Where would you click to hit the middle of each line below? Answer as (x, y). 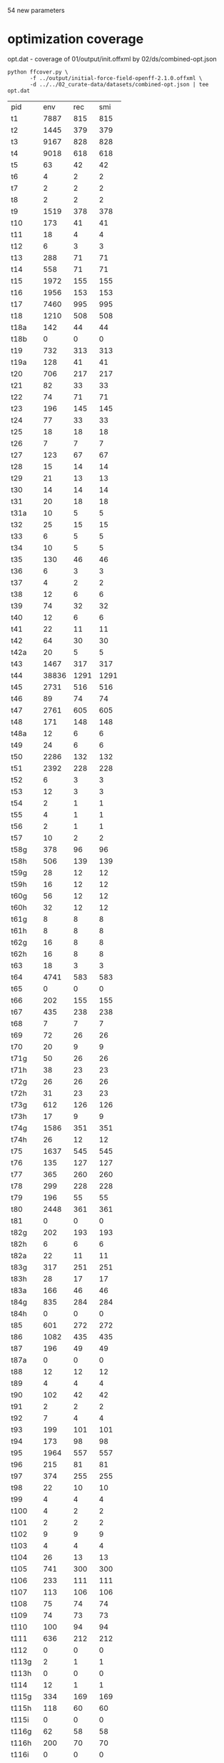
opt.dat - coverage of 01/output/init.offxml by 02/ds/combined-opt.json (112, 59)
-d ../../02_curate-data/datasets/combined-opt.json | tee (119, 84)
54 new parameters (36, 10)
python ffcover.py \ (38, 72)
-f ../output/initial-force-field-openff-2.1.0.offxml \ (116, 78)
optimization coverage (76, 39)
